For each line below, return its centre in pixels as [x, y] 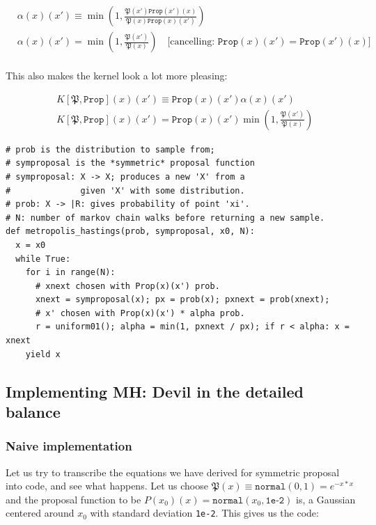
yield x [43, 354]
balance [33, 412]
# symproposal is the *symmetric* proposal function [130, 163]
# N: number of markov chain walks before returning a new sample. [165, 218]
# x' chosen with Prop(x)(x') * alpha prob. [140, 313]
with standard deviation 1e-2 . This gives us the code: [204, 513]
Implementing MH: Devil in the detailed [155, 391]
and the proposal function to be [73, 499]
